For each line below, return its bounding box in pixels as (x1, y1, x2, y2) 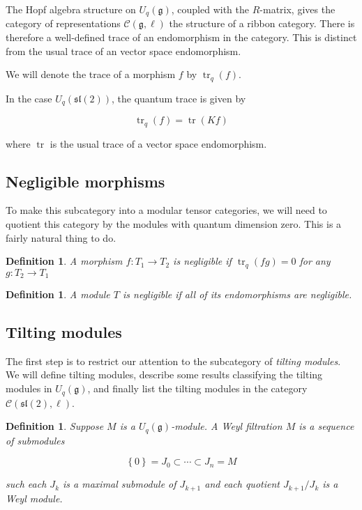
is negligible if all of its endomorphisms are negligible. (122, 287, 352, 302)
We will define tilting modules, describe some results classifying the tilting (6, 367, 323, 382)
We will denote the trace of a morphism (6, 67, 176, 82)
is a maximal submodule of (63, 477, 176, 491)
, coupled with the (171, 2, 250, 16)
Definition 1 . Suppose (6, 419, 104, 433)
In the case (6, 91, 52, 105)
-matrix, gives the (259, 2, 335, 16)
